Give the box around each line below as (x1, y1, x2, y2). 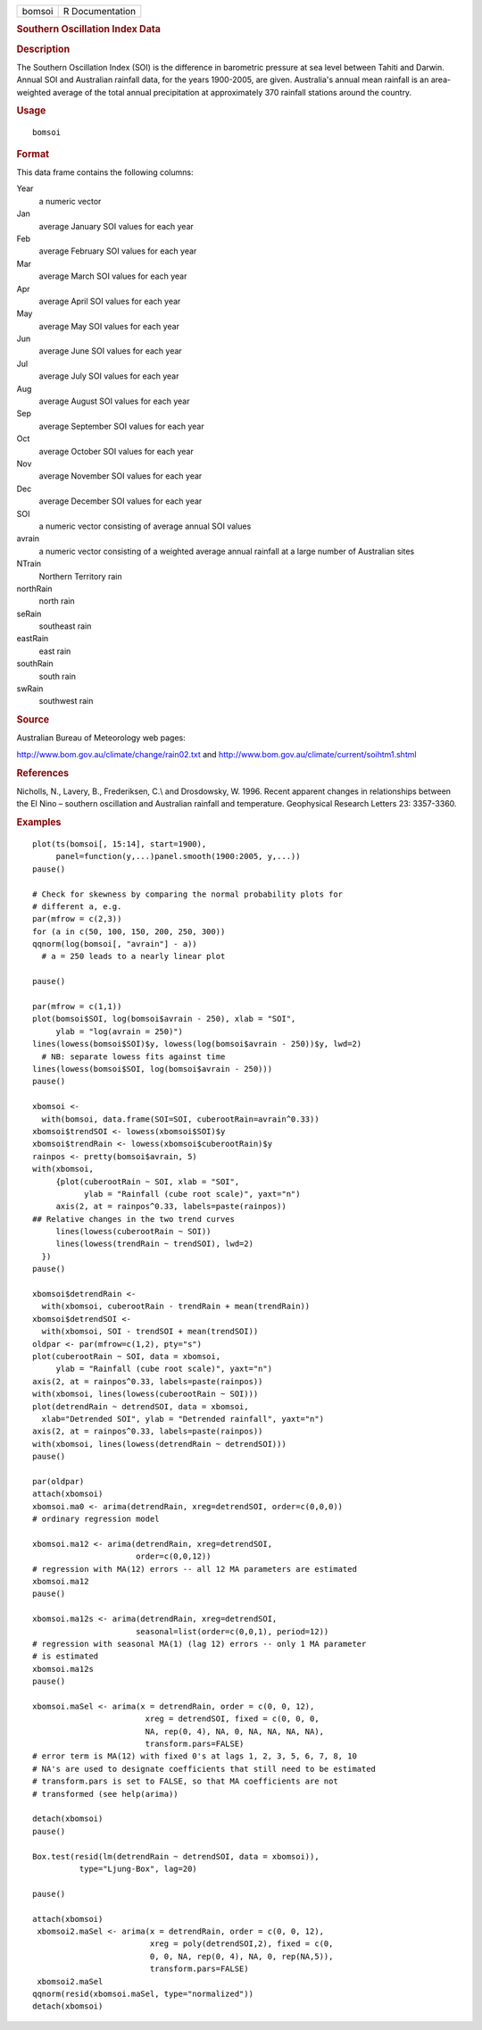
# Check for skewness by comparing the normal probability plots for (32, 889, 344, 899)
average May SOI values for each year (38, 321, 180, 331)
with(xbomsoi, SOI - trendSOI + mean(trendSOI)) (41, 1326, 259, 1337)
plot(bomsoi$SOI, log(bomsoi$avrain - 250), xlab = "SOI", (32, 1014, 296, 1024)
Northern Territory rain (38, 571, 122, 581)
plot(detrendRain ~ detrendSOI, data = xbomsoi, (32, 1401, 249, 1411)
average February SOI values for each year (38, 246, 197, 256)
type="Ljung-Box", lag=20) (79, 1863, 198, 1874)
